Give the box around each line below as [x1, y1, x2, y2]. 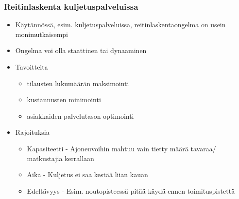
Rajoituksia [15, 127, 50, 137]
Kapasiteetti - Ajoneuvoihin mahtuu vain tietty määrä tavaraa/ [27, 143, 216, 153]
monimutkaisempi [15, 29, 68, 39]
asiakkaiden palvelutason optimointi [27, 110, 134, 121]
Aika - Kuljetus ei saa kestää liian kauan [27, 169, 148, 180]
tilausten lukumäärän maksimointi [27, 78, 129, 88]
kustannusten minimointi [27, 94, 101, 105]
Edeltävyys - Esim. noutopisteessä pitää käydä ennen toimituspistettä [27, 185, 235, 196]
